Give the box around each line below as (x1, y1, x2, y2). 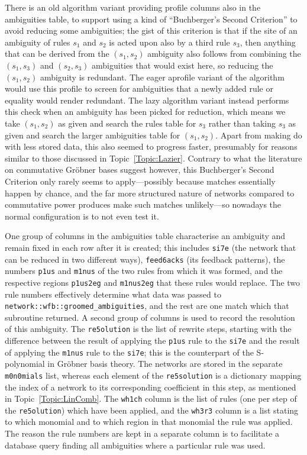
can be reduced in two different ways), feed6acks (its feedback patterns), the (5, 253, 285, 265)
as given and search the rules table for (58, 117, 196, 129)
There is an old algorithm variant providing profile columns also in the (5, 1, 261, 13)
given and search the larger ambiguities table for (5, 128, 180, 141)
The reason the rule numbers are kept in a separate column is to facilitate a (5, 427, 280, 440)
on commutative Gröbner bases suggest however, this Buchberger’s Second (5, 163, 274, 176)
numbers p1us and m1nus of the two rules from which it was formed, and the (5, 264, 283, 277)
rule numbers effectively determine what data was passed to (5, 288, 221, 300)
